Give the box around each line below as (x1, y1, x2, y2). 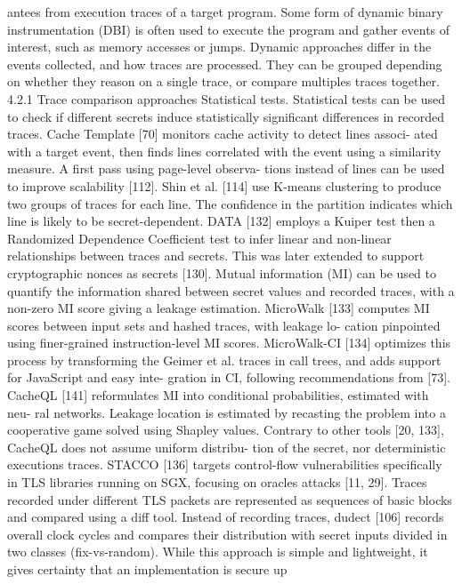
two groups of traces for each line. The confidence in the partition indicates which (7, 194, 453, 212)
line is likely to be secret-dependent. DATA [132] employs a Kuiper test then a (7, 212, 435, 230)
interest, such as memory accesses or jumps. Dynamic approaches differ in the (7, 37, 432, 56)
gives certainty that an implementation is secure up (7, 560, 288, 578)
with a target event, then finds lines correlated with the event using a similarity (7, 141, 442, 160)
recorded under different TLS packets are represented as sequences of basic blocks (7, 490, 452, 508)
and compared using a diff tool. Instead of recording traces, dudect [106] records (7, 508, 444, 526)
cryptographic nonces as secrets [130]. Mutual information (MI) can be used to (7, 263, 436, 282)
